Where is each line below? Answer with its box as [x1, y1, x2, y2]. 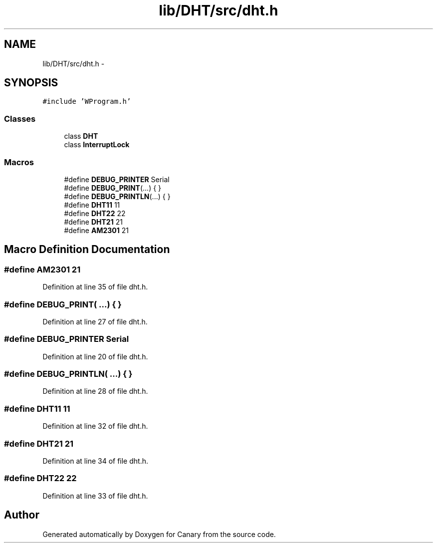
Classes [4, 113, 36, 124]
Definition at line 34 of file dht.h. [42, 456, 148, 465]
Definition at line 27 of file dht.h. [42, 317, 148, 326]
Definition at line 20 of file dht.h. [42, 352, 148, 361]
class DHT [64, 132, 98, 141]
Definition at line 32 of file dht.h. [42, 422, 148, 431]
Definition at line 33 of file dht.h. [42, 491, 148, 500]
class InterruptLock [64, 140, 130, 149]
